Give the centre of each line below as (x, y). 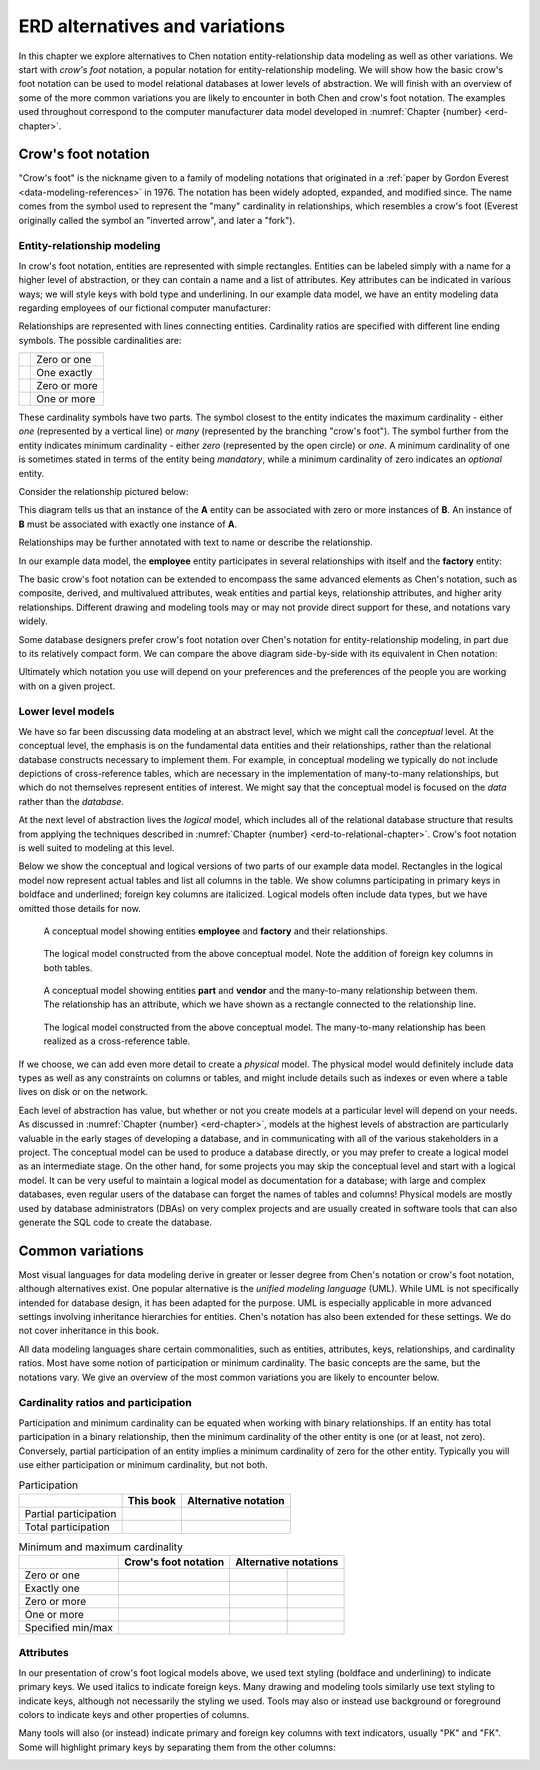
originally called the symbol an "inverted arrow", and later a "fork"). (156, 220)
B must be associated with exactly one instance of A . (128, 524)
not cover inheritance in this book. (89, 1331)
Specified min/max (69, 1628)
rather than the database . (71, 801)
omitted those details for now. (80, 908)
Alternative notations (287, 1562)
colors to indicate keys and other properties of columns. (134, 1714)
